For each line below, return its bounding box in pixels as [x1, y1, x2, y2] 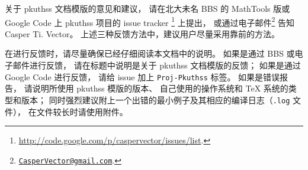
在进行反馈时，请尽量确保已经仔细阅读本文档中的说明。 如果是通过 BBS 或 [5, 47, 295, 60]
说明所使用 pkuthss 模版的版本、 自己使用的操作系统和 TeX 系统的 [32, 82, 288, 94]
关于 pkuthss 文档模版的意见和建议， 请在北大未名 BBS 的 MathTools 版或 [5, 2, 290, 14]
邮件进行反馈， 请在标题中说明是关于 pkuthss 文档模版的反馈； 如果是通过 [12, 59, 301, 71]
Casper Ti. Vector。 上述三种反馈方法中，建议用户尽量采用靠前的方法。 [5, 27, 280, 40]
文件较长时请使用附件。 [36, 105, 128, 117]
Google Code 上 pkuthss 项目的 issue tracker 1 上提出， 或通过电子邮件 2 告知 [5, 14, 294, 28]
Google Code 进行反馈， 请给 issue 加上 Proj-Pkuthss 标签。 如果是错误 [5, 70, 280, 83]
